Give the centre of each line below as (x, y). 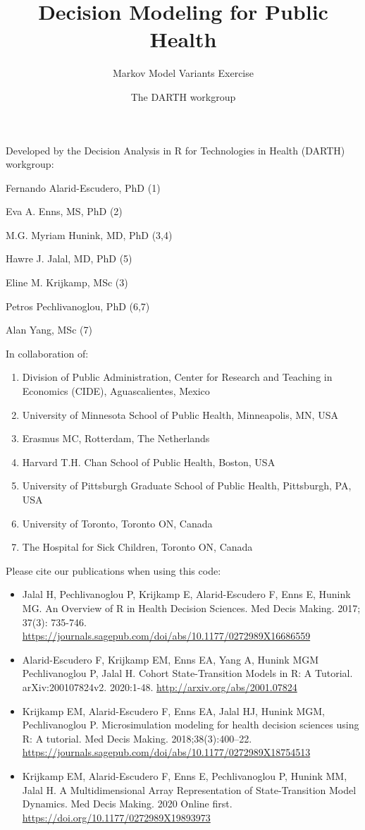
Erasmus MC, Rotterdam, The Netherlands (116, 438)
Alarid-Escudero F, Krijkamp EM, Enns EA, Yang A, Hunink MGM (171, 659)
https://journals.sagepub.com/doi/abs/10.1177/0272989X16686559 (166, 636)
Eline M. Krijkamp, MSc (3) (67, 282)
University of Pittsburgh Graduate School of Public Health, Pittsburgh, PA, (187, 486)
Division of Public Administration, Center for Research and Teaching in (177, 377)
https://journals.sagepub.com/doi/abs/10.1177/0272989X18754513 (166, 752)
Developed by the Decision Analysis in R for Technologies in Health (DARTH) (175, 150)
